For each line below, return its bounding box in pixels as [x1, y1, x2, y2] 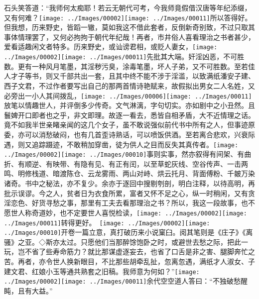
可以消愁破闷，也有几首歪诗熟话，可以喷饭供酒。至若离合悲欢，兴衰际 [24, 129, 255, 139]
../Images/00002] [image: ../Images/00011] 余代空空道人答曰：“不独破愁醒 [4, 276, 248, 286]
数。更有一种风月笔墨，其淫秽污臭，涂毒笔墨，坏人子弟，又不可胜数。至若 [4, 61, 248, 71]
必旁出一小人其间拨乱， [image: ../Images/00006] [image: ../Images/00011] [4, 90, 252, 100]
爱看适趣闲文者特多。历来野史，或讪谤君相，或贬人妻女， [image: [4, 41, 218, 52]
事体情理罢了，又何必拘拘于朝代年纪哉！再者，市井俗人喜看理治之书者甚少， [4, 31, 255, 42]
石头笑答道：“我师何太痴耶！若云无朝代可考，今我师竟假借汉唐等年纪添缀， [4, 2, 252, 12]
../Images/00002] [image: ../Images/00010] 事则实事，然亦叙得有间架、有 [4, 149, 245, 159]
